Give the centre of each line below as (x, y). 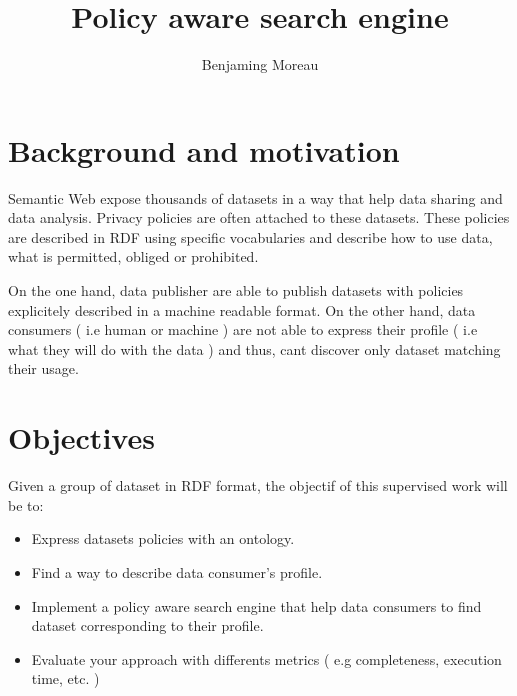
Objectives (81, 437)
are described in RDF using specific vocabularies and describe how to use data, (250, 236)
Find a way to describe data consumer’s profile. (177, 571)
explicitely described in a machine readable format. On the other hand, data (242, 309)
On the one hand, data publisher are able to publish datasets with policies (236, 290)
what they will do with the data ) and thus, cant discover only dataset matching (254, 348)
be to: (26, 504)
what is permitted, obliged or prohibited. (133, 256)
